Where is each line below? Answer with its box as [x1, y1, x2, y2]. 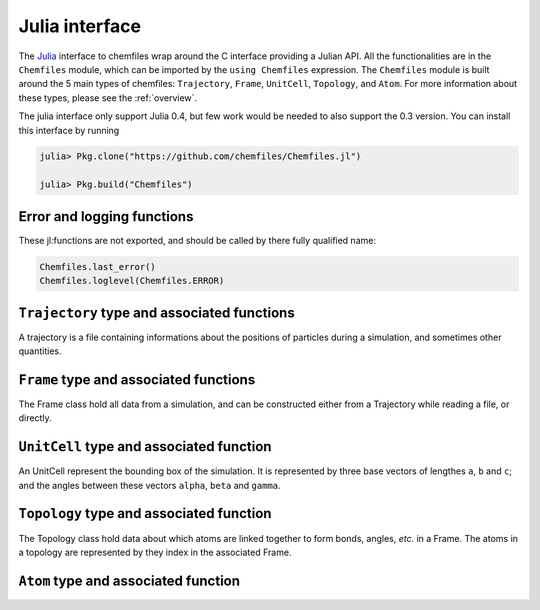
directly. [18, 412, 52, 424]
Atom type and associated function [18, 572, 240, 589]
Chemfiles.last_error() [39, 261, 157, 272]
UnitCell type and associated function [18, 438, 272, 455]
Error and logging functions [18, 208, 194, 225]
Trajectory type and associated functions [18, 304, 295, 321]
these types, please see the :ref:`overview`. [18, 91, 198, 104]
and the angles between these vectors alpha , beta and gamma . [18, 479, 281, 491]
